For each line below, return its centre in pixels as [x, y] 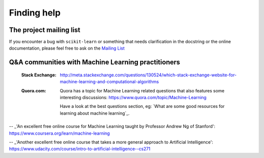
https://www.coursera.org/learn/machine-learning [59, 133]
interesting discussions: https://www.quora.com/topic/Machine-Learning [133, 98]
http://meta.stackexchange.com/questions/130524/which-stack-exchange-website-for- [148, 75]
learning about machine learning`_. [95, 113]
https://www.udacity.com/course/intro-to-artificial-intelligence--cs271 [80, 149]
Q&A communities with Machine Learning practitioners [95, 62]
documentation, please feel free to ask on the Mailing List [67, 48]
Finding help [35, 13]
